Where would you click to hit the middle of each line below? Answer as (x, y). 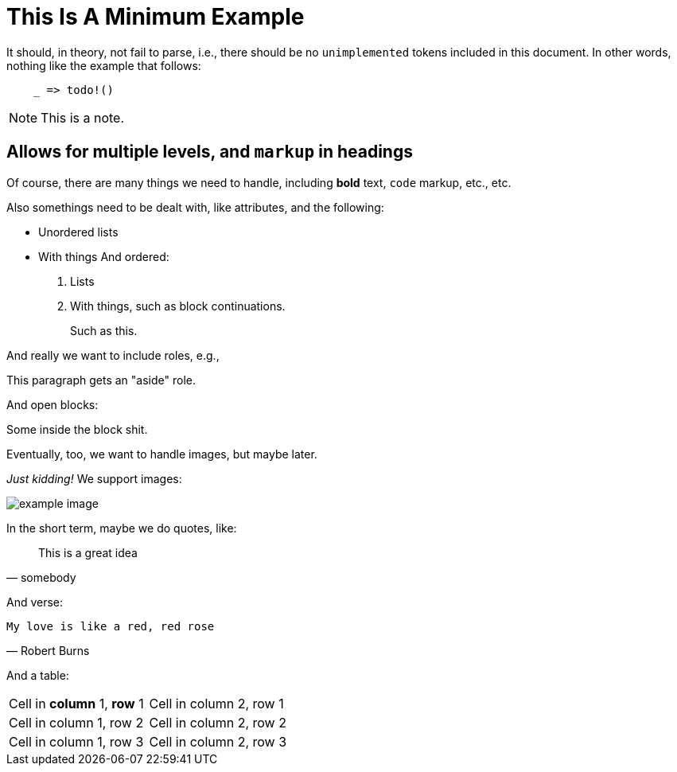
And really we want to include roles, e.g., (113, 355)
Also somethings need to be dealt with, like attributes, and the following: (195, 207)
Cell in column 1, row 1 (76, 703)
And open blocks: (53, 404)
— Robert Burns (48, 650)
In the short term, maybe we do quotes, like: (122, 528)
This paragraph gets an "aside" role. (101, 380)
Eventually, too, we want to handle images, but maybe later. (162, 454)
